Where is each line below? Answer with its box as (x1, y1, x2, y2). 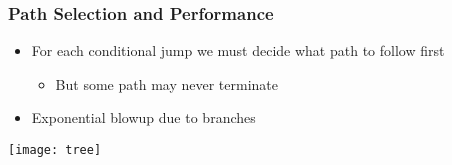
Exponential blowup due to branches (31, 107, 256, 128)
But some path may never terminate (55, 73, 278, 94)
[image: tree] (8, 143, 102, 157)
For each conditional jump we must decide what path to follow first (31, 40, 445, 61)
